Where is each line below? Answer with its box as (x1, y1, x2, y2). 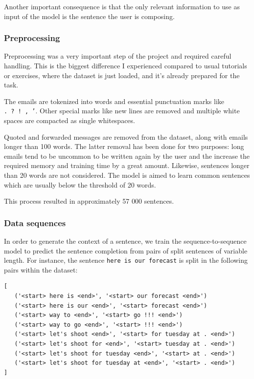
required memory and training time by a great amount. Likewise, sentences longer (4, 160, 250, 170)
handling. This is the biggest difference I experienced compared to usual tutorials (4, 61, 247, 70)
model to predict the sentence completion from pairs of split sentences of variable (4, 245, 248, 255)
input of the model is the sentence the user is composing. (4, 11, 175, 21)
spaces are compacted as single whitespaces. (4, 115, 135, 126)
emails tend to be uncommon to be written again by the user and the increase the (4, 150, 250, 161)
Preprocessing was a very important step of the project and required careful (4, 51, 231, 61)
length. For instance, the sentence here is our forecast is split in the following (4, 255, 248, 265)
